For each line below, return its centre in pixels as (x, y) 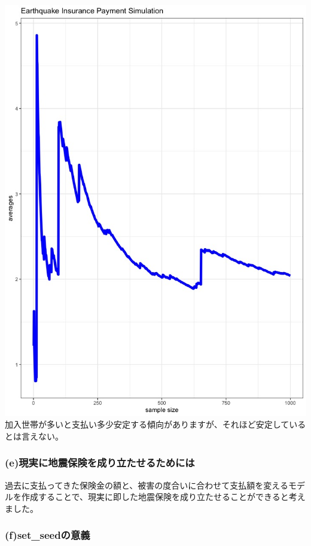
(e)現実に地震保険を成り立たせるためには (100, 463)
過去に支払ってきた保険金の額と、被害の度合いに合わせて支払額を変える (147, 485)
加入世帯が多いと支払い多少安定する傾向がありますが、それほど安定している (155, 424)
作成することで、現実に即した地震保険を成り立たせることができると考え (163, 497)
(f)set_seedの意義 (48, 535)
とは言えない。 (34, 436)
